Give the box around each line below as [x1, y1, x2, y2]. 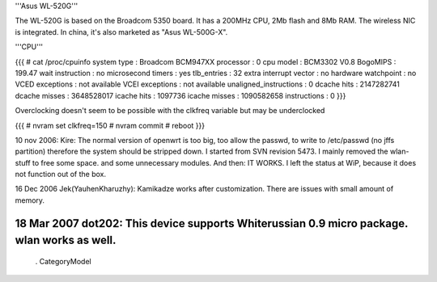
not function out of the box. [15, 170, 107, 179]
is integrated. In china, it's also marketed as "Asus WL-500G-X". [15, 27, 228, 36]
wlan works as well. [15, 234, 117, 247]
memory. [15, 195, 45, 205]
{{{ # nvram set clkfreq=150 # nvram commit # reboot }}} [15, 120, 206, 130]
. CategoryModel [35, 256, 92, 266]
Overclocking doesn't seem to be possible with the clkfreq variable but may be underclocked [15, 106, 325, 116]
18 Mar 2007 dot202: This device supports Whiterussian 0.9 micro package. [15, 217, 409, 230]
